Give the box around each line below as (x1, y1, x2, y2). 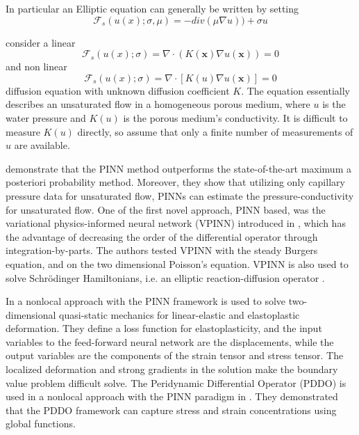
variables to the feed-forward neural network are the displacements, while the (6, 334, 334, 349)
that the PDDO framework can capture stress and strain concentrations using (6, 402, 337, 417)
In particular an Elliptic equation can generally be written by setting (6, 1, 299, 15)
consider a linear (6, 35, 76, 49)
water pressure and (6, 110, 86, 125)
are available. (14, 138, 70, 152)
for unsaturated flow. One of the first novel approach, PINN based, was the (6, 202, 326, 216)
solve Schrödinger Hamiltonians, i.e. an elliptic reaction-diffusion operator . (6, 270, 325, 285)
